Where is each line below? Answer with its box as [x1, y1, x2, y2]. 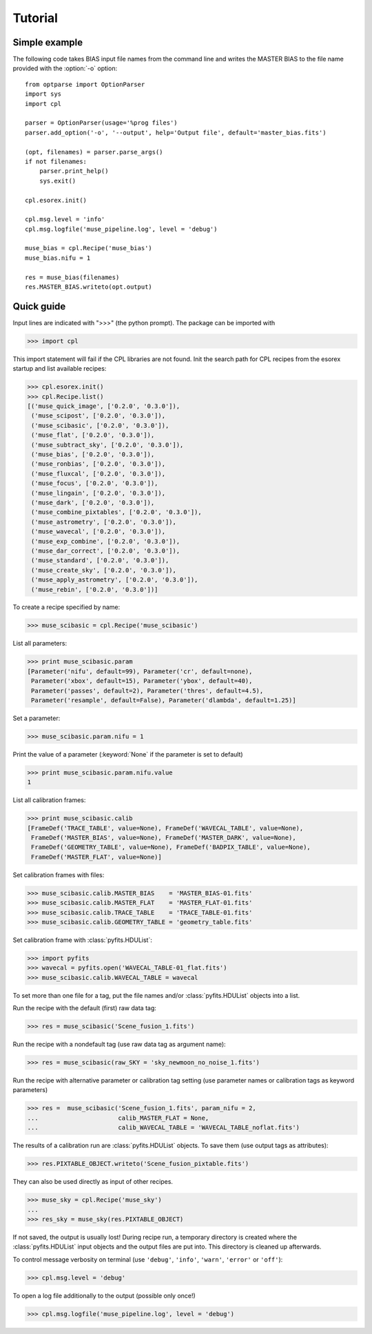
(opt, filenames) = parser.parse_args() [25, 148, 163, 156]
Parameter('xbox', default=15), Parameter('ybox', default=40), [31, 677, 253, 685]
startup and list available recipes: [12, 365, 107, 373]
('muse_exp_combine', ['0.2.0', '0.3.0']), [31, 537, 180, 545]
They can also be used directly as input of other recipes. [12, 1178, 174, 1186]
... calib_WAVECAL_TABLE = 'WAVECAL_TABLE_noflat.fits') [27, 1124, 300, 1131]
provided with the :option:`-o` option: [12, 64, 117, 72]
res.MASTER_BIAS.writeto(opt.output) [25, 283, 153, 291]
